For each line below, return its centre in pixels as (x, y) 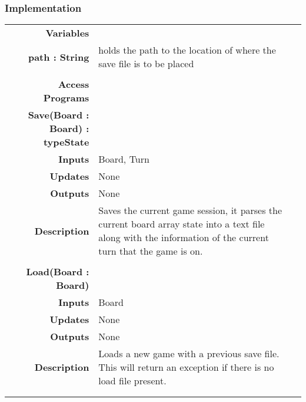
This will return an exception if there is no (186, 367)
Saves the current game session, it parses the (190, 210)
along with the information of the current (184, 238)
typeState (66, 142)
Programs (66, 98)
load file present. (132, 381)
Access (74, 84)
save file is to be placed (146, 64)
